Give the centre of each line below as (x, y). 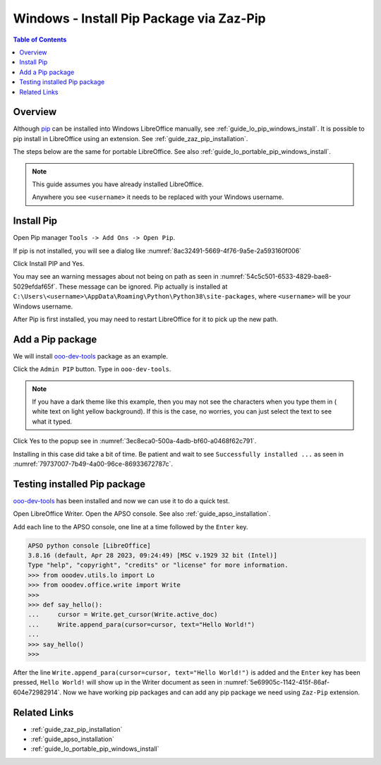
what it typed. (52, 421)
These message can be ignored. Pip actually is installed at (143, 287)
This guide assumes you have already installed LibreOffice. (118, 184)
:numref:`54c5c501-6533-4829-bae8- (276, 277)
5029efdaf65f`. (35, 287)
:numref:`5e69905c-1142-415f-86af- (277, 682)
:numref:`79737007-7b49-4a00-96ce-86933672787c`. (93, 464)
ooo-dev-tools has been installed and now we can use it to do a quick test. (121, 500)
